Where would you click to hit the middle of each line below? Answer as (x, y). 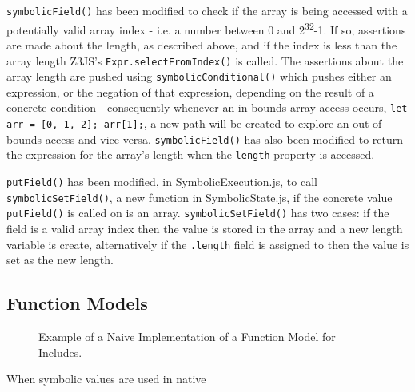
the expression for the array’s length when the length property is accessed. (191, 154)
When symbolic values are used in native (106, 379)
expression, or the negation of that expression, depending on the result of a (190, 91)
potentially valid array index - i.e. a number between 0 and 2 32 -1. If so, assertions (206, 28)
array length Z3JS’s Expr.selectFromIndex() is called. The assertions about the (205, 60)
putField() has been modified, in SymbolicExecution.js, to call (162, 182)
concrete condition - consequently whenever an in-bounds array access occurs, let (207, 107)
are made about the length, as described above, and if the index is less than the (202, 44)
